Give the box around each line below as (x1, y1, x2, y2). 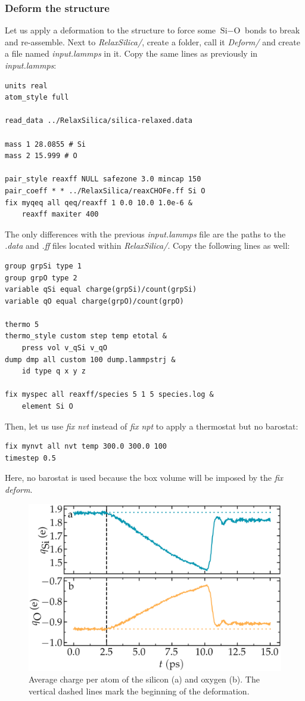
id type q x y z (21, 367, 86, 376)
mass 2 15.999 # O (5, 152, 77, 160)
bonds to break (245, 24, 300, 36)
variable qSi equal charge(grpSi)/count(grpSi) (5, 285, 197, 294)
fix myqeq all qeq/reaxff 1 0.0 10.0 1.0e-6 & (5, 198, 192, 207)
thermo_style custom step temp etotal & (5, 332, 167, 341)
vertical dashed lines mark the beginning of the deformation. (29, 684, 250, 697)
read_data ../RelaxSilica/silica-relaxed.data (5, 116, 192, 125)
